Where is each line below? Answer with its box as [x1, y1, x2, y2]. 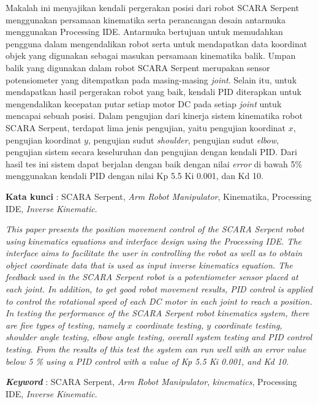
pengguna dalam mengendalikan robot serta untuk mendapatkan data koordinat [6, 37, 308, 50]
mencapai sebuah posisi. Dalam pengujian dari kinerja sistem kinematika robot [6, 109, 303, 122]
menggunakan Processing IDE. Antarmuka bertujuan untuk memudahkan [6, 25, 283, 38]
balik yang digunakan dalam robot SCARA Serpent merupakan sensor [6, 61, 270, 74]
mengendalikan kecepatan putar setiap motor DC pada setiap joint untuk [6, 97, 282, 110]
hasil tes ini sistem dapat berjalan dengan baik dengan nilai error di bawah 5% [6, 157, 303, 170]
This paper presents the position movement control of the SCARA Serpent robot [6, 223, 305, 235]
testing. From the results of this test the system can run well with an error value [6, 343, 306, 356]
